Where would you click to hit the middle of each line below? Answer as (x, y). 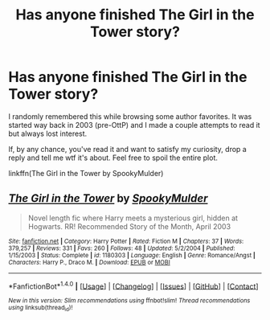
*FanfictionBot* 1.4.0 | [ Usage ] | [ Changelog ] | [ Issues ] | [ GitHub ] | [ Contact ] (133, 285)
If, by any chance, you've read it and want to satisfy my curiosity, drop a (127, 149)
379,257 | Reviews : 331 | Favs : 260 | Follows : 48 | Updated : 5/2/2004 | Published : (122, 248)
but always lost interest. (48, 133)
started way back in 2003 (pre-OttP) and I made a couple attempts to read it (134, 125)
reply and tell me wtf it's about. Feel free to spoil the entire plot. (113, 158)
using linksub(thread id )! (41, 308)
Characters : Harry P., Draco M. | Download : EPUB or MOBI (89, 262)
